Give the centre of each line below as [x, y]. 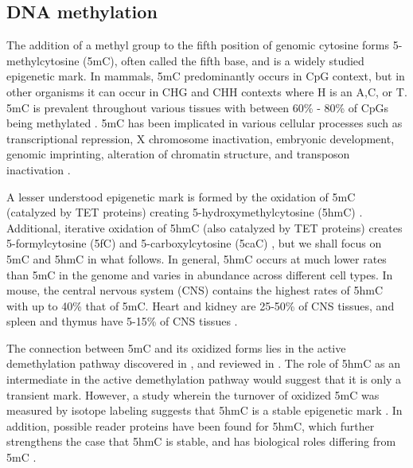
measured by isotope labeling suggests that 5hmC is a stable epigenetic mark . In [205, 410]
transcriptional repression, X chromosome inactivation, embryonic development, [201, 138]
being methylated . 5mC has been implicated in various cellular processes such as [205, 123]
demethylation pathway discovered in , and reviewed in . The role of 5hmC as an [203, 363]
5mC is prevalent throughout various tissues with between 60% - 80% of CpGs [198, 107]
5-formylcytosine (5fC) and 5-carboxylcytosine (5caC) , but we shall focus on [194, 243]
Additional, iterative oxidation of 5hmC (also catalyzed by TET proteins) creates [205, 227]
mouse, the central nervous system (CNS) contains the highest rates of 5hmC [195, 290]
